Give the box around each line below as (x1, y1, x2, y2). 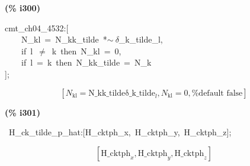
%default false (191, 89, 243, 97)
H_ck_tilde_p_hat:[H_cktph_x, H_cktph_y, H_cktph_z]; (8, 126, 232, 138)
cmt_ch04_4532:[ (5, 21, 69, 34)
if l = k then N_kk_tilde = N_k (21, 56, 152, 69)
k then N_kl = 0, (52, 44, 121, 57)
